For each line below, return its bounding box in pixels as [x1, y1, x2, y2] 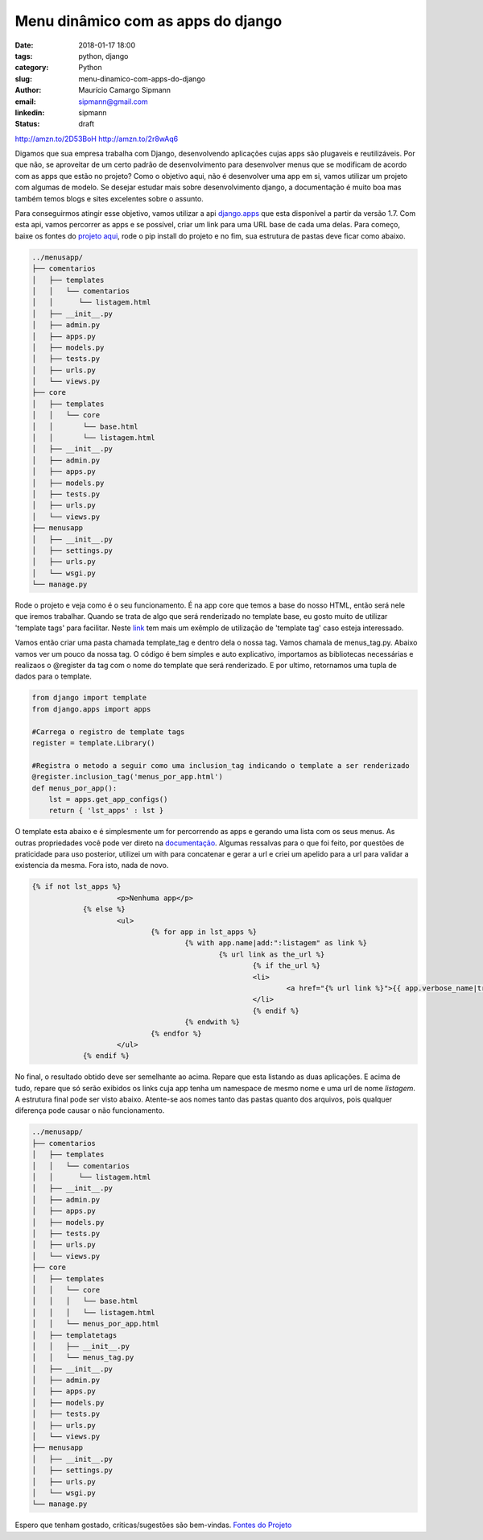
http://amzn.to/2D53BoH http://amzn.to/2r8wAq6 [14, 134, 179, 143]
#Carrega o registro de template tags [31, 727, 185, 737]
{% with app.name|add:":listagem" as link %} [184, 939, 368, 948]
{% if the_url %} [252, 961, 321, 970]
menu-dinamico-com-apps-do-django [78, 73, 205, 84]
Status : [14, 119, 40, 129]
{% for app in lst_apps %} [150, 928, 258, 936]
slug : [14, 73, 32, 84]
